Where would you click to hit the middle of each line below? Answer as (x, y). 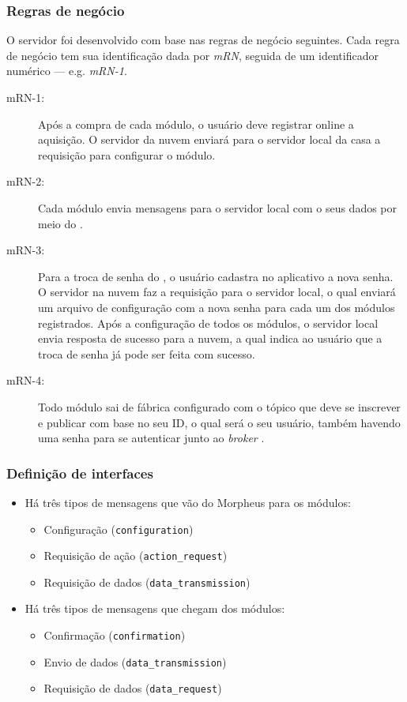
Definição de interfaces (80, 473)
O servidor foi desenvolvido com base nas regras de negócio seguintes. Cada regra (203, 40)
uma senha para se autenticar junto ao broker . (151, 438)
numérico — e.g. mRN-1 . (67, 71)
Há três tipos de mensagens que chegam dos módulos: (155, 608)
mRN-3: (26, 250)
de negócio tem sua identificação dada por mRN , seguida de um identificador (192, 55)
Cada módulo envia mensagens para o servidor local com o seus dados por (218, 207)
